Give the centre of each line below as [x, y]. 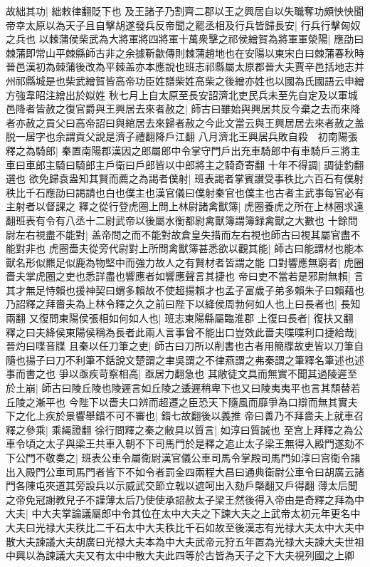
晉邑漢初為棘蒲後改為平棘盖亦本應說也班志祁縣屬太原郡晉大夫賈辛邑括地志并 [185, 67]
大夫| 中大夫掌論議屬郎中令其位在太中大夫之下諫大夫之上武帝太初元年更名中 [183, 513]
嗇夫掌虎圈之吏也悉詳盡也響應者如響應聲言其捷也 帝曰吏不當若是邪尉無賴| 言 [185, 276]
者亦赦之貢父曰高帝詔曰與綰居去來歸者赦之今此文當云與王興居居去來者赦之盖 [185, 122]
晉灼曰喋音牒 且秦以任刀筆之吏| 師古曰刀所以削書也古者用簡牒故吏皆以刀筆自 [185, 346]
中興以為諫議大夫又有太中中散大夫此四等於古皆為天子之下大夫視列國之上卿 [180, 555]
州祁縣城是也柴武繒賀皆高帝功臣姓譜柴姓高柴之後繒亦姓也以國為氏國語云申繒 [185, 80]
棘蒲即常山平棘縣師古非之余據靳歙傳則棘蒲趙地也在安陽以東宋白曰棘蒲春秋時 [185, 52]
